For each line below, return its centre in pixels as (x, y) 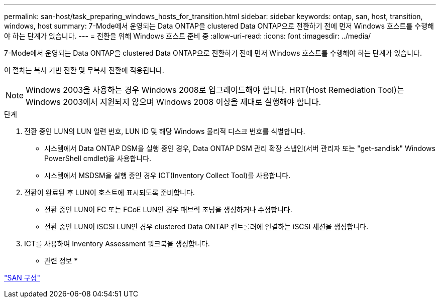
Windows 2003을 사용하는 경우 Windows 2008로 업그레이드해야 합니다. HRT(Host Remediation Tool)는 (215, 90)
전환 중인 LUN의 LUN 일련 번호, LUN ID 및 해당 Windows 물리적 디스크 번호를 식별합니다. (165, 131)
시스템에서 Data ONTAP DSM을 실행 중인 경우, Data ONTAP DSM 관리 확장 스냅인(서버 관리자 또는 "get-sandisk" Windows (240, 148)
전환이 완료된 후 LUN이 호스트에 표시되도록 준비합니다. (109, 192)
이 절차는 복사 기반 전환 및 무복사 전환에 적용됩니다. (84, 70)
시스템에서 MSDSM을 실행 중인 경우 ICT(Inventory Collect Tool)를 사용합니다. (168, 175)
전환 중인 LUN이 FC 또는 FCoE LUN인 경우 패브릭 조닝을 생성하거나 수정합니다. (168, 209)
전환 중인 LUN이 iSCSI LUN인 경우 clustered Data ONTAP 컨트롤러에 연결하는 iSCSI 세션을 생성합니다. (206, 226)
